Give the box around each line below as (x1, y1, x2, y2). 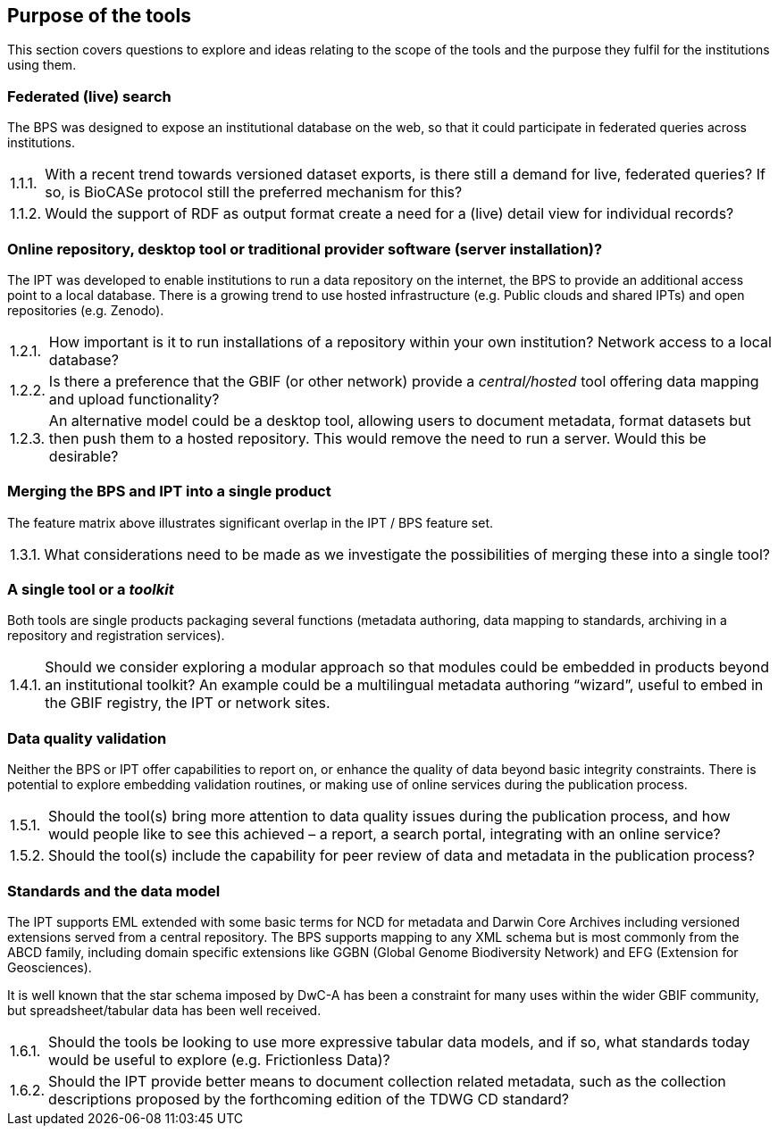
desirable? (48, 446, 119, 465)
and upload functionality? (48, 389, 220, 408)
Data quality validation (7, 729, 167, 747)
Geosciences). (7, 959, 92, 975)
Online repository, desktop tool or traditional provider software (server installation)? (7, 239, 603, 258)
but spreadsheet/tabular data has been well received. (7, 1002, 322, 1018)
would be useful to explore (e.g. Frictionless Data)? (48, 1050, 390, 1069)
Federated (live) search (7, 87, 171, 105)
